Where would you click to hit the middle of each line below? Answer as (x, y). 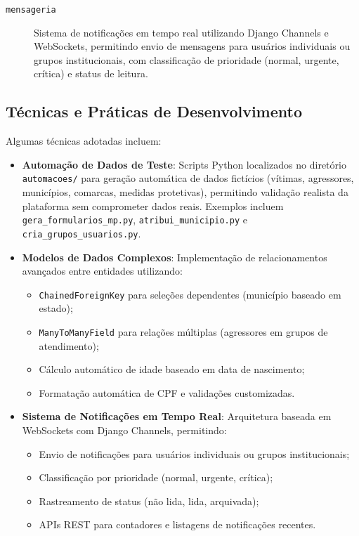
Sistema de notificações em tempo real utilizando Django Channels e (181, 32)
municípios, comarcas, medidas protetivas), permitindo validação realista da (185, 192)
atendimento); (69, 345)
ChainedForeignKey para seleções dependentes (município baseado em (190, 294)
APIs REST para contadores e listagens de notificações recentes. (177, 524)
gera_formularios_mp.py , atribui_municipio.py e (135, 220)
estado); (56, 308)
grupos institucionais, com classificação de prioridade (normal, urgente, (187, 59)
